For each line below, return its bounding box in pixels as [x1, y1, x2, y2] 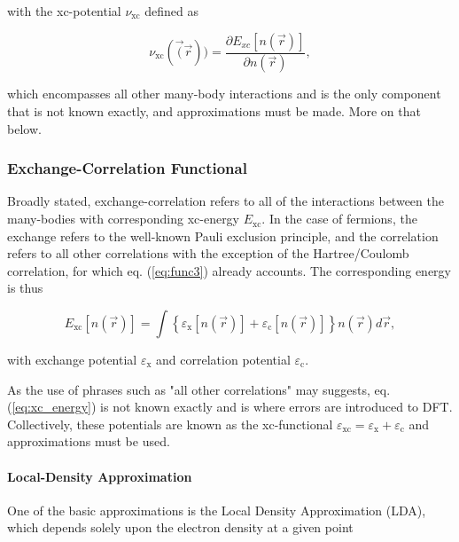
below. [7, 119, 42, 137]
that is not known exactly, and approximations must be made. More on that [7, 102, 421, 121]
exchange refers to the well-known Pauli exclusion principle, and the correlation [7, 226, 439, 245]
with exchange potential [7, 350, 137, 369]
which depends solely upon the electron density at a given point [7, 518, 354, 537]
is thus [7, 279, 43, 297]
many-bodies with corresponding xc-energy [7, 209, 240, 228]
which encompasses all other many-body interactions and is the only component [7, 84, 441, 103]
